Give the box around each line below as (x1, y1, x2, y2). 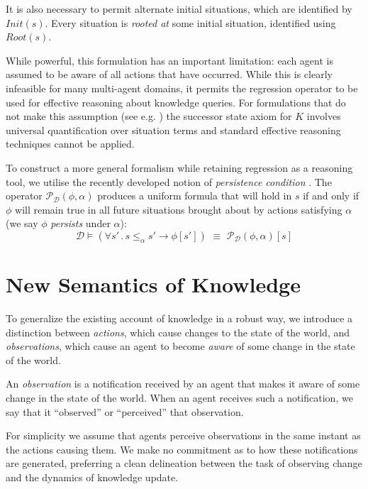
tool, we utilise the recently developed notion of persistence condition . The (6, 174, 332, 189)
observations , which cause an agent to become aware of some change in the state (6, 339, 355, 353)
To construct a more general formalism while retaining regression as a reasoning (6, 160, 353, 175)
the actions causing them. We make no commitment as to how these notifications (6, 441, 358, 456)
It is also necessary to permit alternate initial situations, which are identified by (6, 1, 352, 16)
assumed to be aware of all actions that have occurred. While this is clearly (6, 67, 333, 82)
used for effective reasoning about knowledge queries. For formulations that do (6, 94, 346, 109)
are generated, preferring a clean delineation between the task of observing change (6, 456, 362, 471)
